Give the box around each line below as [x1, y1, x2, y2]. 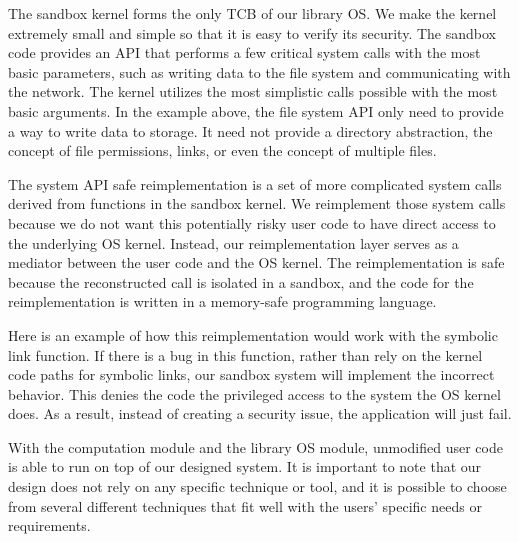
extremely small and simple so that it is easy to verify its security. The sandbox [8, 22, 496, 43]
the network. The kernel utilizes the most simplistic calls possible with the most [8, 81, 498, 102]
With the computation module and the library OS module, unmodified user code [8, 436, 503, 457]
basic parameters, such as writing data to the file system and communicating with [8, 61, 511, 82]
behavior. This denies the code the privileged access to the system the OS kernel [8, 383, 501, 404]
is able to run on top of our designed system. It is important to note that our [8, 456, 482, 477]
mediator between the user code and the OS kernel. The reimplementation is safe [8, 252, 505, 273]
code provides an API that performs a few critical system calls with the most [8, 42, 481, 63]
